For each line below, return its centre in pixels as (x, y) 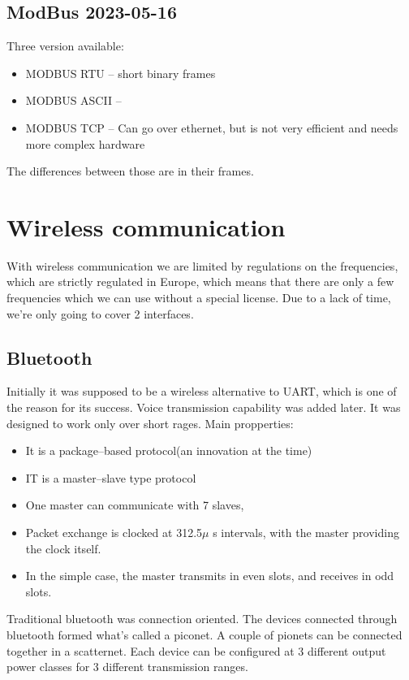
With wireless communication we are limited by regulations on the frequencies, (202, 265)
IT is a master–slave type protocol (111, 477)
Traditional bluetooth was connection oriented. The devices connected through (202, 619)
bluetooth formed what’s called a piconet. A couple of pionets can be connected (204, 635)
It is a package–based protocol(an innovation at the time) (169, 450)
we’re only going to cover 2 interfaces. (100, 313)
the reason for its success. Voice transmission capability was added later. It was (204, 407)
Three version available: (65, 46)
